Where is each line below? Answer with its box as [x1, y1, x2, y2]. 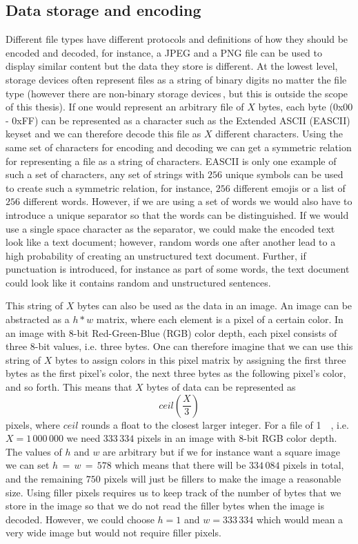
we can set [6, 458, 50, 472]
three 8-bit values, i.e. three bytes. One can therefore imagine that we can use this [6, 339, 353, 353]
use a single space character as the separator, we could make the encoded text [6, 221, 335, 235]
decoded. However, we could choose [6, 512, 155, 526]
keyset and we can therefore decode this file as [6, 126, 201, 141]
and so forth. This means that [6, 380, 132, 394]
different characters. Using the [215, 126, 343, 141]
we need [66, 431, 101, 445]
